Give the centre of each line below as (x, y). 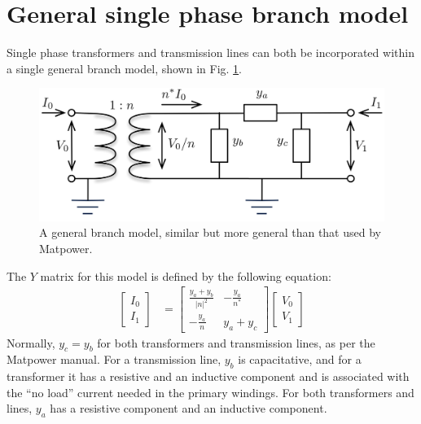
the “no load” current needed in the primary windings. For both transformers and (210, 392)
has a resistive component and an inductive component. (189, 408)
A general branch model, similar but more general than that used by (210, 232)
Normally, (31, 342)
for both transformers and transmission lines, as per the (236, 342)
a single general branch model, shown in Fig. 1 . (125, 68)
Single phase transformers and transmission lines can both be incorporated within (210, 52)
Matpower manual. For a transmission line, (114, 359)
